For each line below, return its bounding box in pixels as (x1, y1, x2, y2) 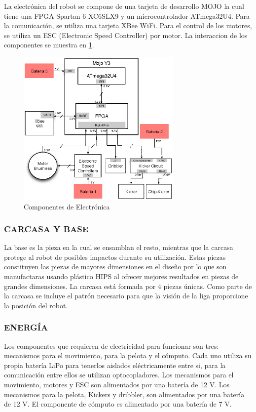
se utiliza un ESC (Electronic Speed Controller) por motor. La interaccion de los (4, 30, 248, 40)
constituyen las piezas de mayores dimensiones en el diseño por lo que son (4, 261, 227, 272)
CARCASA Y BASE (4, 222, 89, 235)
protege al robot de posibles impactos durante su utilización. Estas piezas (4, 251, 226, 262)
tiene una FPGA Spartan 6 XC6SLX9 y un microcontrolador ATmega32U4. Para (4, 10, 250, 21)
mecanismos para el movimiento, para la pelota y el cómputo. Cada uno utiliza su (4, 350, 252, 361)
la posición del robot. (4, 300, 68, 310)
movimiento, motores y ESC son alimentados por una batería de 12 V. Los (4, 379, 229, 389)
